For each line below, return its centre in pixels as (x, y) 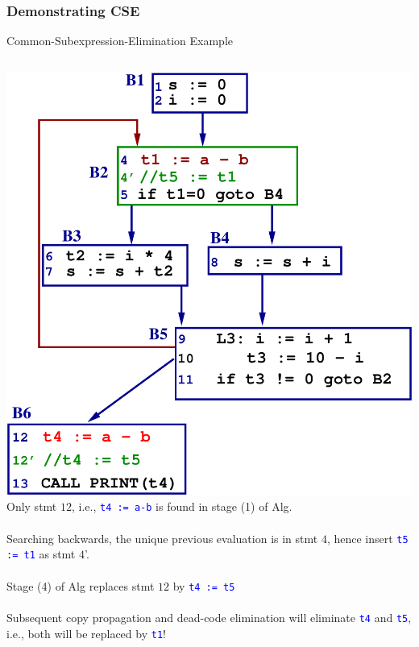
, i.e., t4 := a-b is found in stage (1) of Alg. (182, 506)
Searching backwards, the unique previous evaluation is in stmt (162, 538)
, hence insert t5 (367, 538)
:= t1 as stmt (41, 554)
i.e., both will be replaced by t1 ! (86, 633)
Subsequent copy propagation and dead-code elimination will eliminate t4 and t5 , (209, 617)
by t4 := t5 (204, 585)
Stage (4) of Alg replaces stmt (81, 585)
